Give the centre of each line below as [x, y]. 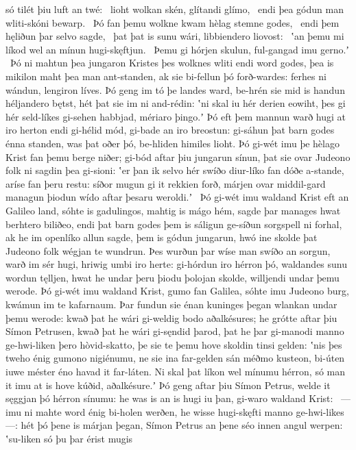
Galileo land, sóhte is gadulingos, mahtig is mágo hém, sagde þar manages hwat [173, 210]
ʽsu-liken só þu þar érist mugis [69, 438]
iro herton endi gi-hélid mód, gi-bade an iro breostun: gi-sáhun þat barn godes [170, 130]
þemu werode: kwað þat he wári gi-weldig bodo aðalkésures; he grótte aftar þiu [171, 317]
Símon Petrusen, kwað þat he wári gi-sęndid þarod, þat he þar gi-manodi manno [175, 331]
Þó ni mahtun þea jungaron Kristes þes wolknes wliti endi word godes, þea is [172, 63]
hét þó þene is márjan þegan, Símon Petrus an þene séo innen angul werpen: [182, 425]
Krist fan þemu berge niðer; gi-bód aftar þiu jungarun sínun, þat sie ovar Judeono [178, 157]
